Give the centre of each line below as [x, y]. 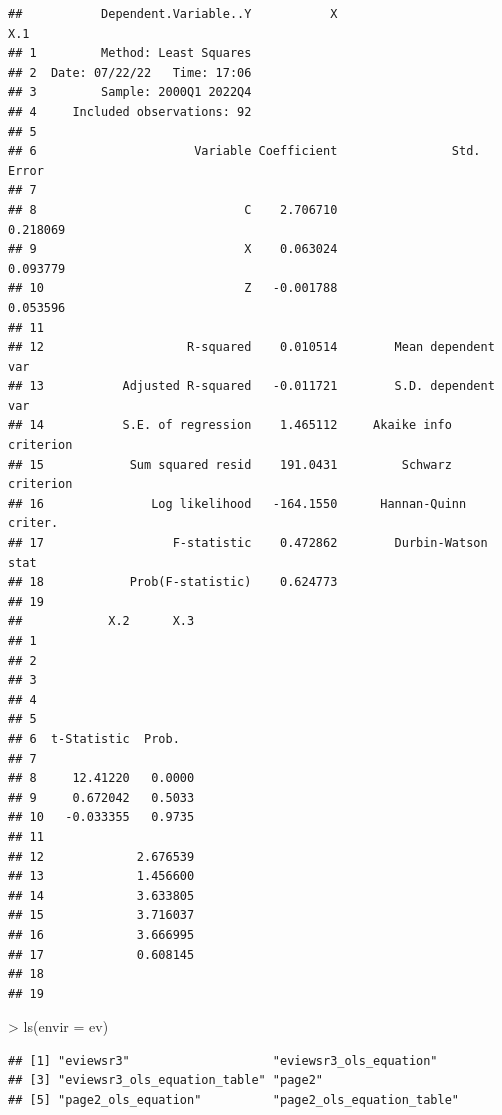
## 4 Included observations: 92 [130, 111]
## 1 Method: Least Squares [130, 53]
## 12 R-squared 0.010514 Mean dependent [251, 347]
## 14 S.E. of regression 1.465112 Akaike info [230, 425]
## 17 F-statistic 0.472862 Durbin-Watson [248, 543]
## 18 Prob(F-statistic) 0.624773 [173, 582]
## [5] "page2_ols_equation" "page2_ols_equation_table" [234, 1100]
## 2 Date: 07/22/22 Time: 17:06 [130, 72]
